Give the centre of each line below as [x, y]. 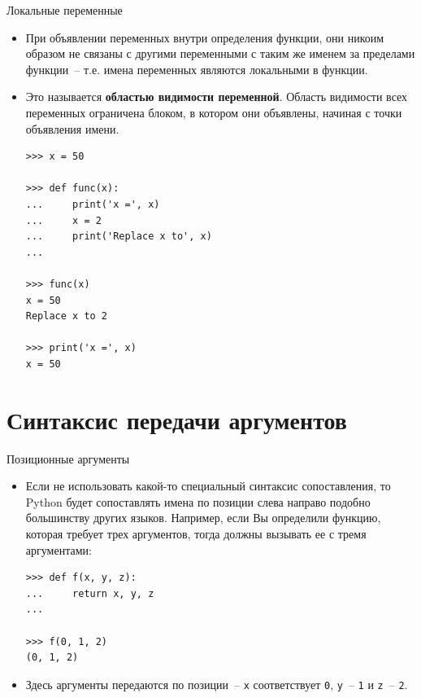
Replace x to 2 [67, 316]
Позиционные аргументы [68, 458]
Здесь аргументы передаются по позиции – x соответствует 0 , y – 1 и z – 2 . [217, 684]
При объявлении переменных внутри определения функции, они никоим [205, 37]
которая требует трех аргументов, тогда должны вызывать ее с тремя [196, 533]
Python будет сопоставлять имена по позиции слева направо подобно [198, 501]
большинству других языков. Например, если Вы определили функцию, [203, 518]
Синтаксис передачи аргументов [177, 419]
